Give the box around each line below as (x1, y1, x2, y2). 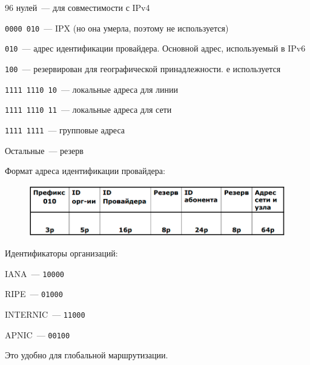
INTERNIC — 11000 (5, 307, 85, 320)
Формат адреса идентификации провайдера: (5, 164, 165, 177)
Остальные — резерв (5, 144, 84, 156)
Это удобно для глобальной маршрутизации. (5, 349, 168, 361)
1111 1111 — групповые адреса (5, 123, 125, 136)
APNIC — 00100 (5, 328, 70, 341)
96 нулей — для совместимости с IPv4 (5, 1, 150, 13)
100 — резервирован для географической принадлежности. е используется (5, 62, 281, 75)
